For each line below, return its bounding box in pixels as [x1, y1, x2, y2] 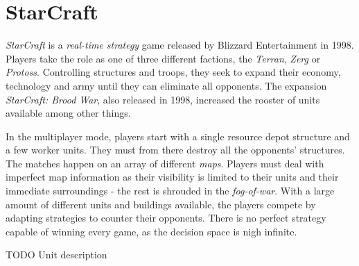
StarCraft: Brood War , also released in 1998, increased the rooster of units [6, 92, 320, 106]
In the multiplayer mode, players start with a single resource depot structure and [6, 128, 350, 143]
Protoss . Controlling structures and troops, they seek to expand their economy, [6, 65, 341, 79]
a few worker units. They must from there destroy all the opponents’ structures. [6, 142, 345, 157]
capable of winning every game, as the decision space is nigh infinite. [6, 224, 297, 238]
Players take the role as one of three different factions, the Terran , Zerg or [6, 51, 321, 65]
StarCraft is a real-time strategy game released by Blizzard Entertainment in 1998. [6, 38, 354, 52]
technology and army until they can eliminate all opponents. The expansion [6, 78, 327, 92]
